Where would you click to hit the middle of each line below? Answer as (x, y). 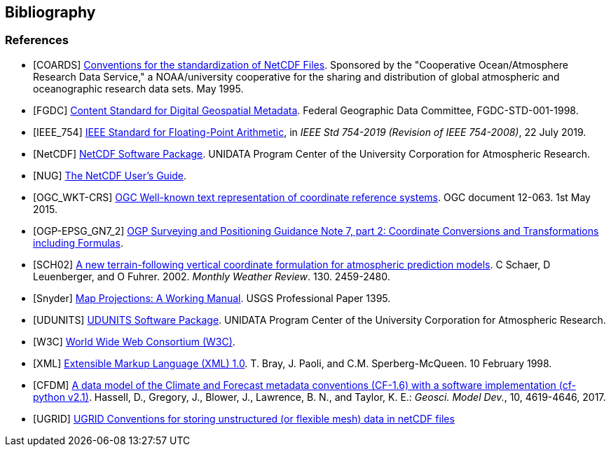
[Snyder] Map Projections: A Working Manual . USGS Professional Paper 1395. (212, 298)
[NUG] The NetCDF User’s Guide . (110, 175)
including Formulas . (78, 242)
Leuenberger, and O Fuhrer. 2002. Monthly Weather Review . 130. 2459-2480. (212, 276)
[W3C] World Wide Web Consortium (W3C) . (134, 341)
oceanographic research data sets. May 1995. (138, 88)
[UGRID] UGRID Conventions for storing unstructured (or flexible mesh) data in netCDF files (244, 418)
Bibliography (50, 12)
